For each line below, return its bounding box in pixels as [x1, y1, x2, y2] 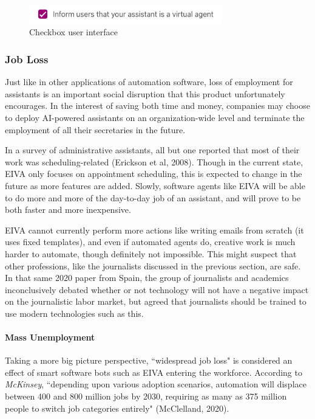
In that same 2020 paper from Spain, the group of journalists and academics [5, 271, 289, 284]
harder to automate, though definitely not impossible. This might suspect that [5, 247, 297, 260]
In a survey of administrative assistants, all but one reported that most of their [5, 144, 300, 156]
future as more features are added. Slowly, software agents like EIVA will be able [5, 179, 305, 192]
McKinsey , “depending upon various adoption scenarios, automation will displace [5, 378, 307, 390]
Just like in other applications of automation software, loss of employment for [5, 75, 293, 88]
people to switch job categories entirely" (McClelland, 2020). [5, 401, 229, 414]
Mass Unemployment [5, 331, 95, 344]
